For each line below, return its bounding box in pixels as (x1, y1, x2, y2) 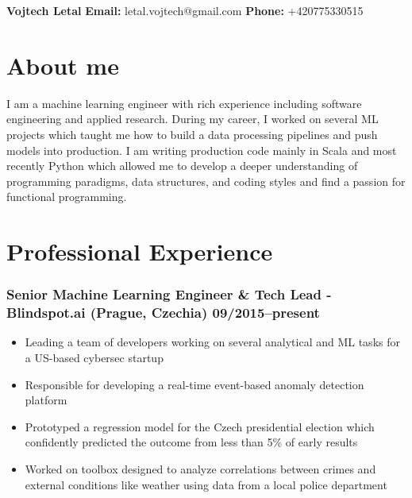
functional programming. (6, 188, 127, 205)
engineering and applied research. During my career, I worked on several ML (6, 110, 379, 127)
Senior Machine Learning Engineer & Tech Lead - (6, 284, 332, 304)
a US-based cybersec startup (25, 349, 164, 365)
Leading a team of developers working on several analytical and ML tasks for (25, 334, 400, 350)
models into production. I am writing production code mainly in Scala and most (6, 141, 397, 158)
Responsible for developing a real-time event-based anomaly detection (25, 376, 364, 392)
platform (25, 392, 67, 408)
